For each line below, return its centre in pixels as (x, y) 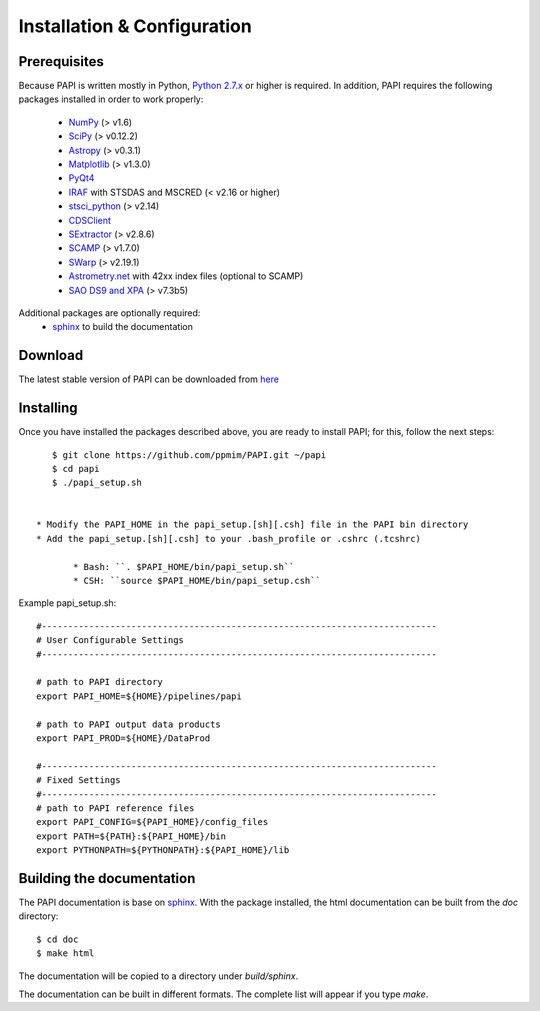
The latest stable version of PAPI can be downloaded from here (149, 379)
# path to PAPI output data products (129, 724)
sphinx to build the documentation (123, 327)
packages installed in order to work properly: (111, 99)
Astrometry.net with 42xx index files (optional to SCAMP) (186, 276)
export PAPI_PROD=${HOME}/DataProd (123, 738)
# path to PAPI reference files (115, 808)
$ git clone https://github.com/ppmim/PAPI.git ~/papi (189, 454)
